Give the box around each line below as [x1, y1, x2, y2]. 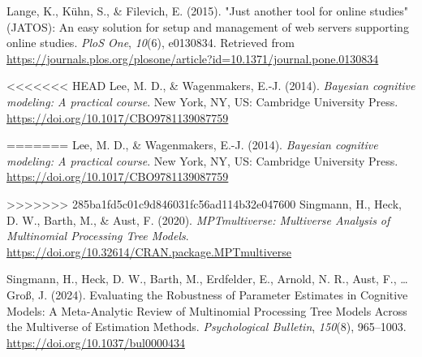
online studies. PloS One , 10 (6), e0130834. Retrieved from [6, 34, 295, 51]
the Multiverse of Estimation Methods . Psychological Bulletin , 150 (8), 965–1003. [6, 318, 407, 335]
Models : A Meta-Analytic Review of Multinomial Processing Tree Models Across [6, 302, 407, 319]
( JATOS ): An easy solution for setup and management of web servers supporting [6, 18, 409, 35]
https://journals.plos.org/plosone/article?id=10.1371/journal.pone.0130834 [6, 49, 379, 67]
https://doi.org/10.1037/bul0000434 [6, 333, 185, 351]
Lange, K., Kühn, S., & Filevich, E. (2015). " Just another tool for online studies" [6, 2, 409, 19]
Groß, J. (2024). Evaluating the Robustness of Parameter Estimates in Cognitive [6, 286, 408, 303]
